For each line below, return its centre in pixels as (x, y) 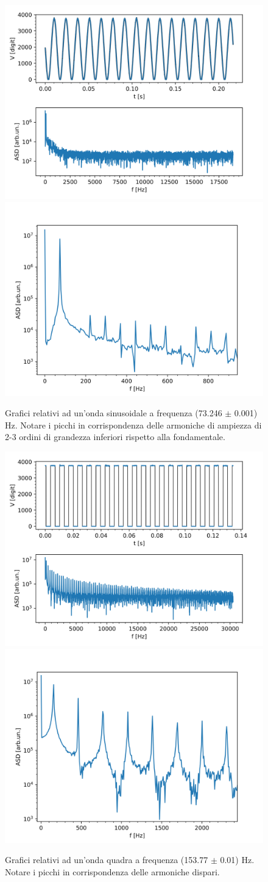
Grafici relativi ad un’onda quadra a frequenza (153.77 (107, 860)
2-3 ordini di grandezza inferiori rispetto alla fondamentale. (115, 437)
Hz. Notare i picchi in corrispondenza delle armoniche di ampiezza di (133, 425)
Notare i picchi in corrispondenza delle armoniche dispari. (112, 871)
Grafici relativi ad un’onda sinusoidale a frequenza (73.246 (114, 413)
